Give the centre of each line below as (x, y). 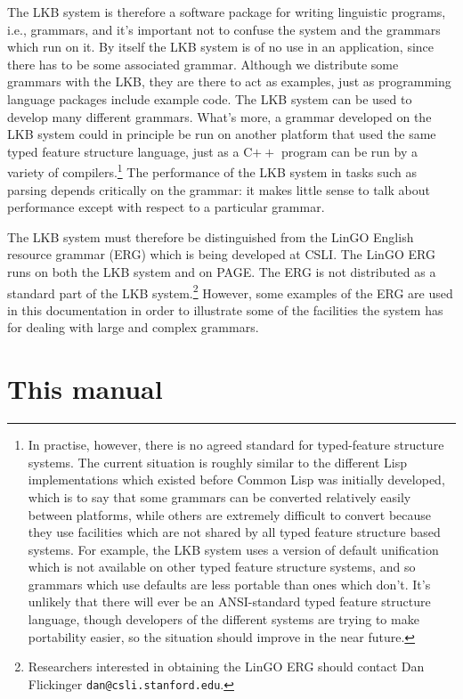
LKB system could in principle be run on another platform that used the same (222, 134)
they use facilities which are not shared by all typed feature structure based (234, 532)
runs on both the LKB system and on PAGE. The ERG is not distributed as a (222, 271)
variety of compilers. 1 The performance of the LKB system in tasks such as (212, 171)
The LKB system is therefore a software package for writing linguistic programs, (227, 12)
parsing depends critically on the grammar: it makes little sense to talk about (219, 189)
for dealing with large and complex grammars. (133, 327)
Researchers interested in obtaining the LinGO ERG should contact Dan (226, 666)
